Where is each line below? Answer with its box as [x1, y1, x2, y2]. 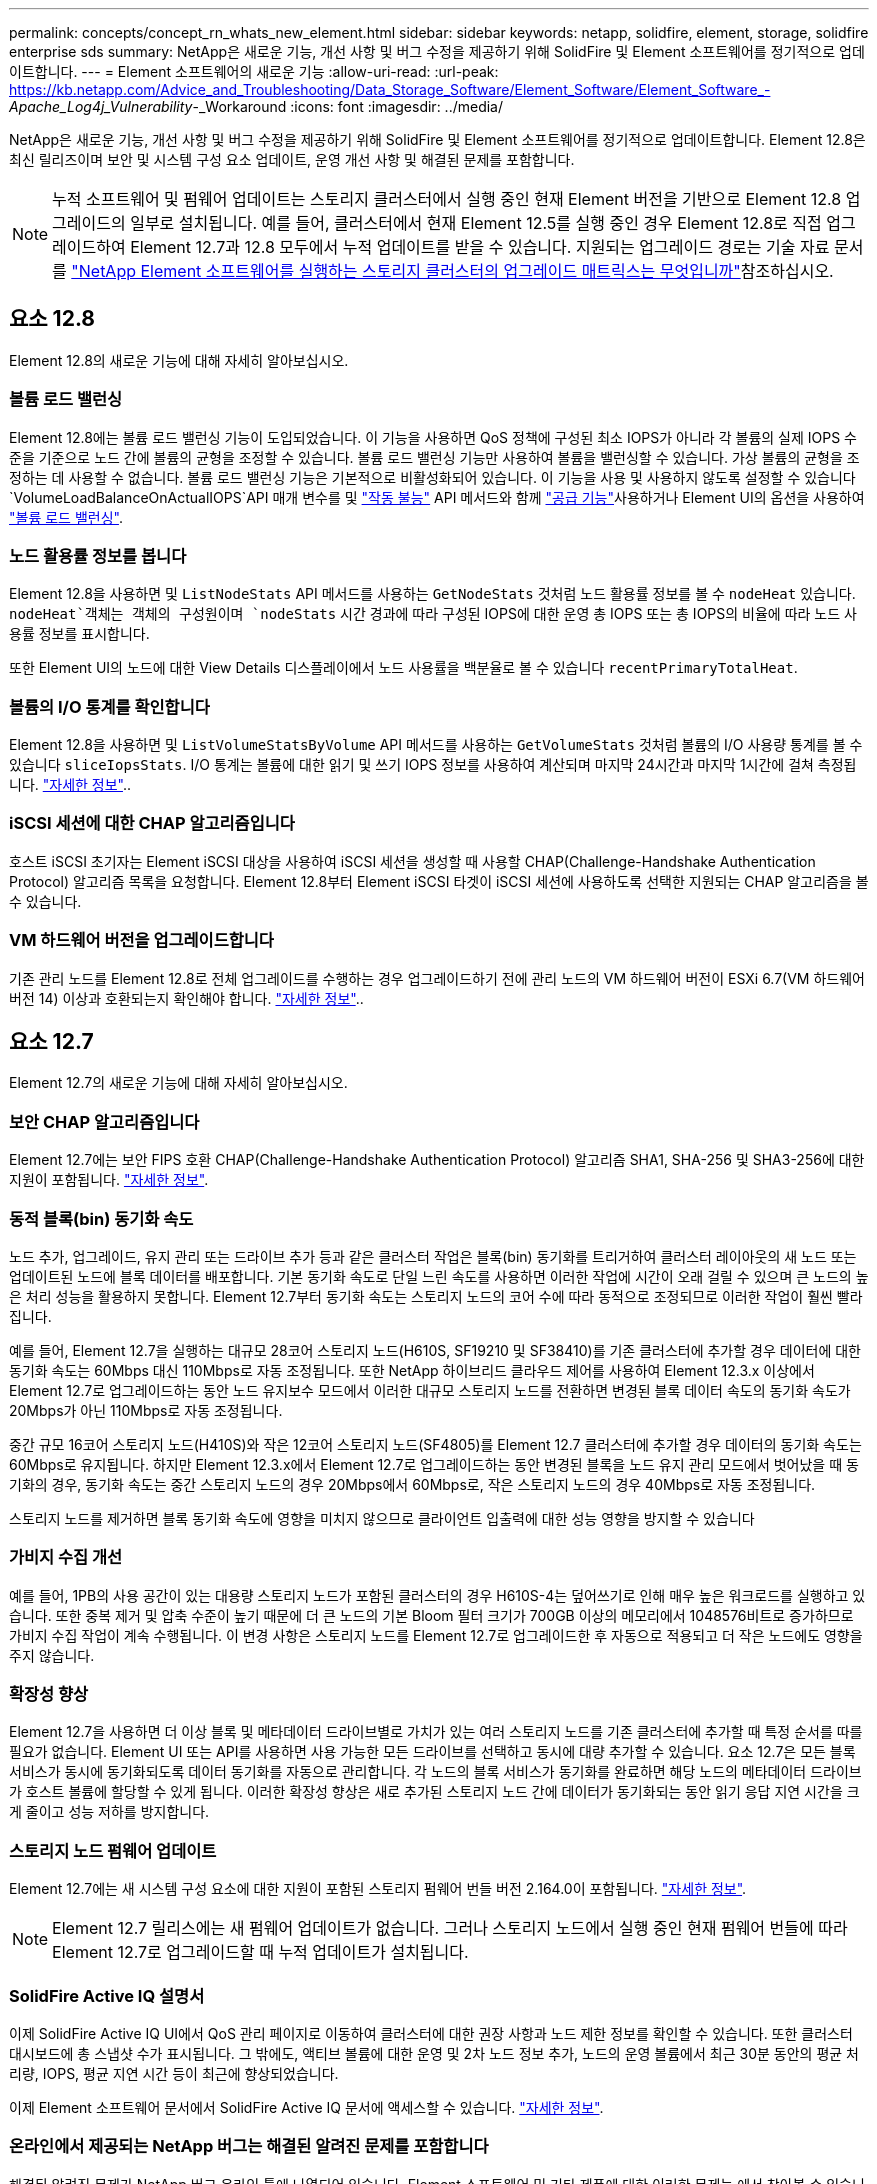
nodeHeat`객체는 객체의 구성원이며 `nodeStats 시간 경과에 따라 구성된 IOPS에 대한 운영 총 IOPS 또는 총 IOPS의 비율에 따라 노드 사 [9, 605, 857, 623]
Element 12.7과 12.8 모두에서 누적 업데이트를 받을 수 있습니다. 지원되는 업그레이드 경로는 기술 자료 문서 [130, 237, 864, 257]
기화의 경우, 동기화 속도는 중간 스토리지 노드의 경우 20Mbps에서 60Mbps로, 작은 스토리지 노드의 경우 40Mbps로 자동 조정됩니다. [9, 1475, 816, 1493]
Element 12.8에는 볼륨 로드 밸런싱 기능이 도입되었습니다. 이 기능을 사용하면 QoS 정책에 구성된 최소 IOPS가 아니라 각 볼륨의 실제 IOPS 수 [9, 428, 857, 446]
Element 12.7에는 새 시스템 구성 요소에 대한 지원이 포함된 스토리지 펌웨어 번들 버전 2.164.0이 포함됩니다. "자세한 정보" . [9, 1880, 747, 1898]
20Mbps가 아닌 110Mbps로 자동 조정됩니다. [9, 1401, 283, 1419]
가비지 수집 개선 [9, 1547, 123, 1568]
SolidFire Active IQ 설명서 [9, 1985, 205, 2006]
